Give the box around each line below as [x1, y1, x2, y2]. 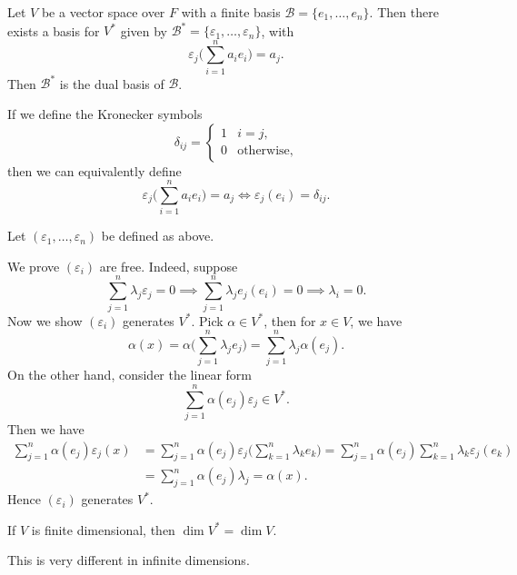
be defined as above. [101, 226, 214, 245]
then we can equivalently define [7, 161, 182, 180]
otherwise [237, 144, 290, 158]
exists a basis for [7, 21, 100, 40]
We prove [7, 256, 60, 275]
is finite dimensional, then [31, 520, 175, 539]
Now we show [7, 311, 83, 330]
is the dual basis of [59, 74, 164, 93]
